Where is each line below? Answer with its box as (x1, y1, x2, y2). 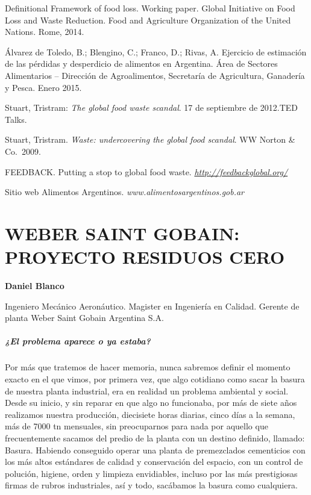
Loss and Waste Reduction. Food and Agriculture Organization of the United (5, 13, 291, 26)
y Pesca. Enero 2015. (5, 81, 82, 93)
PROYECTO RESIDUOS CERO (5, 244, 285, 269)
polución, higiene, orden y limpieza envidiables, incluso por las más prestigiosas (5, 467, 298, 479)
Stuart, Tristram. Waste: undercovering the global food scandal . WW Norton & (5, 133, 295, 146)
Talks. (5, 113, 27, 125)
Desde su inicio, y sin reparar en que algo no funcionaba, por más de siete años (5, 396, 297, 409)
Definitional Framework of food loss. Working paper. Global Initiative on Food (5, 2, 295, 14)
